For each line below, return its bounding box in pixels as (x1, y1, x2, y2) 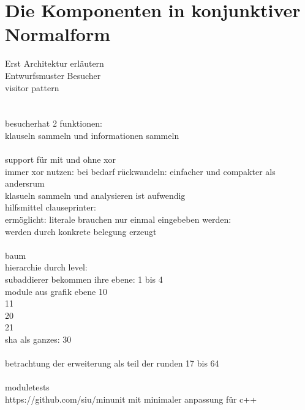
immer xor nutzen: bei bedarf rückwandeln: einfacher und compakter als (5, 165, 276, 177)
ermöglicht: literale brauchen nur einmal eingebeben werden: (5, 213, 232, 226)
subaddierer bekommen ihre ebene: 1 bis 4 (5, 273, 163, 285)
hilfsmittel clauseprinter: (5, 201, 96, 214)
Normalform (5, 21, 111, 47)
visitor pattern (5, 81, 59, 94)
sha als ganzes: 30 (5, 332, 72, 345)
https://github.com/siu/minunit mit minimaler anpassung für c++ (5, 392, 257, 405)
